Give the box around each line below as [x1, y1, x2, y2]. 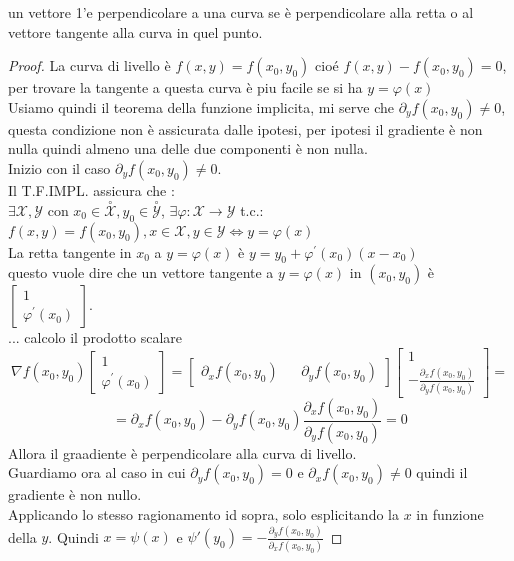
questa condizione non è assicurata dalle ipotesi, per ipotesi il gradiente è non [8, 118, 483, 139]
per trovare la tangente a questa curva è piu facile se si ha [8, 77, 363, 98]
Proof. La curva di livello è [8, 55, 171, 76]
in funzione [416, 504, 484, 525]
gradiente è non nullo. [8, 484, 142, 505]
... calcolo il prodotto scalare [8, 327, 182, 348]
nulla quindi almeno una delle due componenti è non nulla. [8, 138, 368, 159]
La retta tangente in [8, 241, 132, 262]
